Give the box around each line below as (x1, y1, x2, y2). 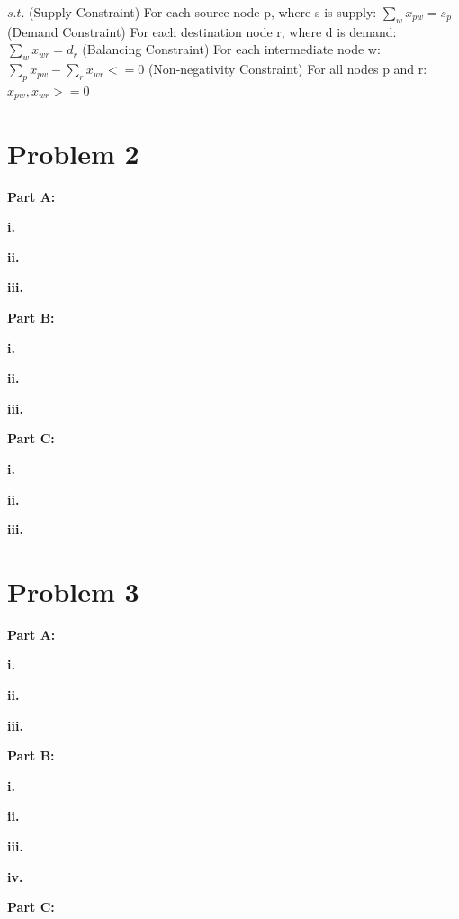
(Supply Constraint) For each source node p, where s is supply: (29, 3, 377, 21)
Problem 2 (7, 134, 139, 171)
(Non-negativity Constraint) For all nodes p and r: (148, 59, 427, 78)
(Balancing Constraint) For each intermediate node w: (82, 40, 381, 59)
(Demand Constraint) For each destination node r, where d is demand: (7, 22, 397, 41)
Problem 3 (7, 572, 139, 609)
